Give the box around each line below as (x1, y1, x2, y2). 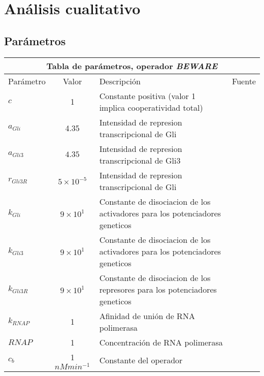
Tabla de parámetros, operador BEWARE (46, 59, 218, 72)
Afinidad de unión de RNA (99, 309, 195, 322)
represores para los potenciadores (99, 283, 217, 295)
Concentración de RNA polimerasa (99, 336, 223, 348)
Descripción (99, 75, 141, 87)
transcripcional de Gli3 (99, 154, 181, 166)
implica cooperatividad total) (99, 101, 203, 113)
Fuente (232, 75, 256, 87)
